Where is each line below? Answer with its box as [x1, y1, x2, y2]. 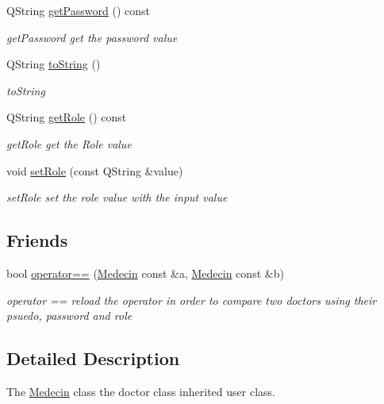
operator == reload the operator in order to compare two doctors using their [6, 291, 377, 308]
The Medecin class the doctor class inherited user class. [6, 383, 275, 399]
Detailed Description [6, 346, 180, 371]
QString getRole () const [6, 109, 127, 125]
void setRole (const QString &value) [6, 162, 183, 179]
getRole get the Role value [6, 135, 132, 152]
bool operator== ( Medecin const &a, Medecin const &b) [6, 264, 284, 281]
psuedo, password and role [6, 307, 132, 324]
